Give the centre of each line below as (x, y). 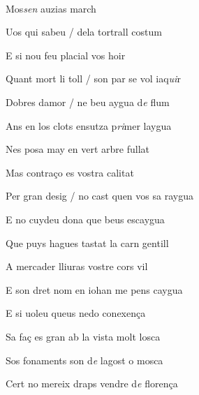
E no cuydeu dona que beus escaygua (85, 219)
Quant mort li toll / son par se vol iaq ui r (93, 79)
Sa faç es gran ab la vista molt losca (83, 336)
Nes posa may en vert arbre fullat (78, 149)
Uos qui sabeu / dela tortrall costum (84, 32)
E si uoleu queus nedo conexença (76, 313)
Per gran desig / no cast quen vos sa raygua (99, 196)
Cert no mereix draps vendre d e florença (92, 383)
